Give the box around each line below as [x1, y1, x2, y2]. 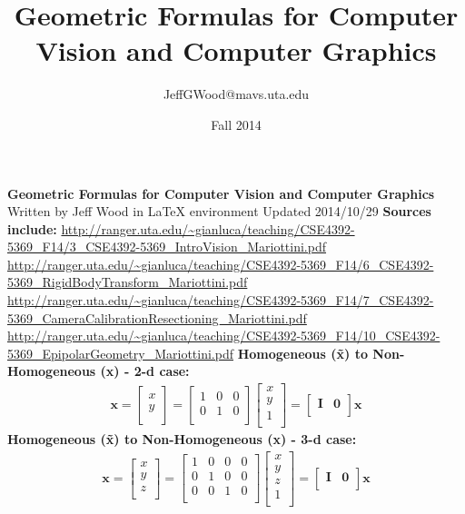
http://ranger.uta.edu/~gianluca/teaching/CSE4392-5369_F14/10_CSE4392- [7, 326, 440, 345]
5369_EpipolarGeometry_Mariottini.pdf [7, 343, 233, 362]
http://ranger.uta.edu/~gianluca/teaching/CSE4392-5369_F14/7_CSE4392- [7, 291, 434, 310]
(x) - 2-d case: [100, 361, 190, 381]
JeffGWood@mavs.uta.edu [163, 84, 310, 104]
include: [7, 219, 57, 238]
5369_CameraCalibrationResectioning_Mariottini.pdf [7, 308, 307, 327]
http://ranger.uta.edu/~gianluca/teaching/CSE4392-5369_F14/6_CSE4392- [7, 254, 434, 273]
